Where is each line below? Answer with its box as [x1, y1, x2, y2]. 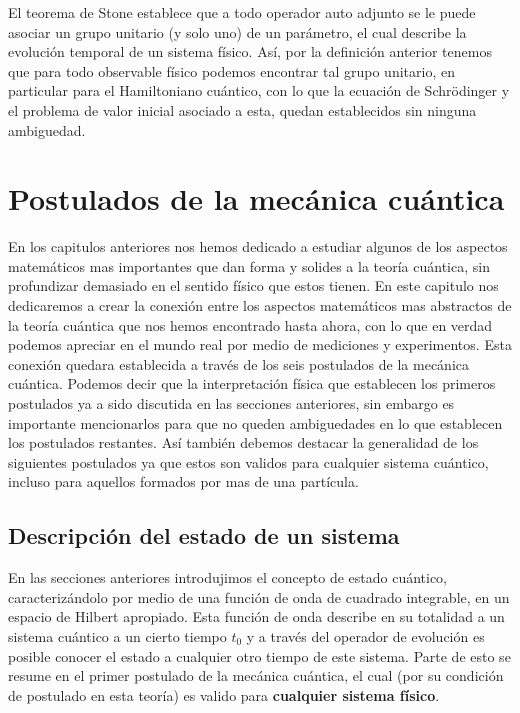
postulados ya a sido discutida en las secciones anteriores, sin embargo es [8, 393, 455, 414]
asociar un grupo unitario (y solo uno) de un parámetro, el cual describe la [8, 21, 467, 42]
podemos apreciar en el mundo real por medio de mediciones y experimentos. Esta [8, 334, 512, 355]
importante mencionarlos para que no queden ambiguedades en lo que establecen [8, 412, 503, 433]
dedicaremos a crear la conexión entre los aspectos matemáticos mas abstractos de [8, 295, 512, 316]
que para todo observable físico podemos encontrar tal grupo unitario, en [8, 60, 455, 81]
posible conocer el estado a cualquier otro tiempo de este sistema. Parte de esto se [8, 645, 511, 666]
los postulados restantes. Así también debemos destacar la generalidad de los [8, 432, 479, 453]
